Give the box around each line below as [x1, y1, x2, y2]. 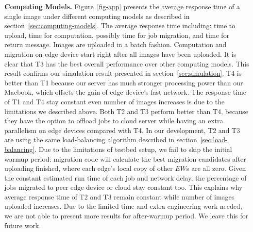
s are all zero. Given [186, 163, 246, 173]
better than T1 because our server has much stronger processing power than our [4, 77, 243, 87]
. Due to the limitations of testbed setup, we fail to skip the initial [34, 144, 232, 154]
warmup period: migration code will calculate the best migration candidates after [4, 153, 246, 164]
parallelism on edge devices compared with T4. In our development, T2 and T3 [4, 125, 240, 135]
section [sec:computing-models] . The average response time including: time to [4, 20, 236, 31]
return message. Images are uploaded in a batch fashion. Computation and [4, 39, 227, 50]
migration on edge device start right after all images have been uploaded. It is [4, 49, 236, 59]
